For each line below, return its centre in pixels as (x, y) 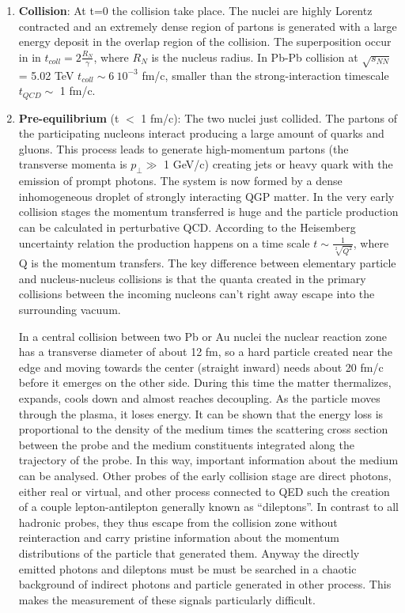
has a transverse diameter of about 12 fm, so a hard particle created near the (206, 352)
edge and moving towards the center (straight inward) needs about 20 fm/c (201, 367)
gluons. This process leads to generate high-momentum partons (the (184, 148)
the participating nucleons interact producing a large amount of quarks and (201, 133)
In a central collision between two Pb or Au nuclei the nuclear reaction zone (202, 336)
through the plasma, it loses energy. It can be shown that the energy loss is (201, 413)
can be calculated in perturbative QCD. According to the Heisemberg (187, 227)
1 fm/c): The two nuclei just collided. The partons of (269, 117)
